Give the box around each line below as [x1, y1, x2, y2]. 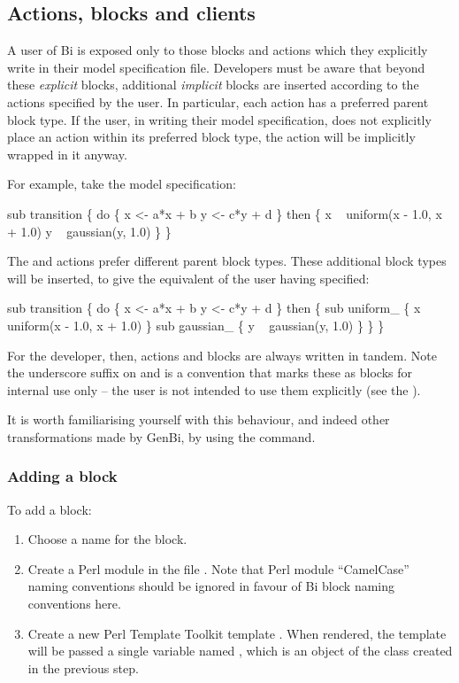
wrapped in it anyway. [7, 144, 127, 163]
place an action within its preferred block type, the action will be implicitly [7, 128, 416, 146]
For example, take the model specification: [7, 175, 236, 193]
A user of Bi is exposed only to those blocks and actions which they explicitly [7, 41, 428, 59]
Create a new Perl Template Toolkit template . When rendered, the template [27, 624, 447, 642]
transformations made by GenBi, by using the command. [7, 427, 316, 446]
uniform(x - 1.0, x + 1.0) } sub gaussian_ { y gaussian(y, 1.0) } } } [7, 315, 385, 334]
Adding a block [7, 465, 118, 487]
